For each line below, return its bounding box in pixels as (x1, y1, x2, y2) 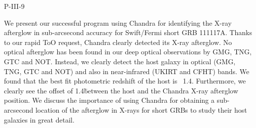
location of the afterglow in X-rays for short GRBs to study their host (35, 104, 247, 115)
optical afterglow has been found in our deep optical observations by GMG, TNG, (4, 46, 252, 57)
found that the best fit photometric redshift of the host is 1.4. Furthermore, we (4, 76, 246, 86)
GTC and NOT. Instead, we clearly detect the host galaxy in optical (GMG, (4, 56, 236, 66)
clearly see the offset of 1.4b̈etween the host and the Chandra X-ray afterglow (4, 85, 238, 95)
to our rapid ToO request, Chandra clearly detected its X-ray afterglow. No (4, 37, 232, 47)
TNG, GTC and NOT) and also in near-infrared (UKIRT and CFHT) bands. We (4, 66, 250, 76)
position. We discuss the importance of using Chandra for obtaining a (4, 95, 215, 105)
